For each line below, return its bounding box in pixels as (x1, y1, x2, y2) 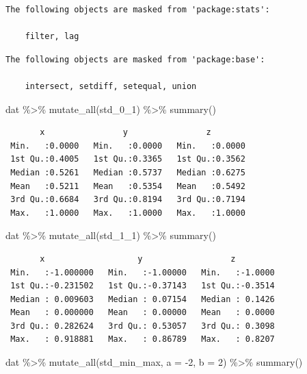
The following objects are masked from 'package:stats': (5, 5, 270, 14)
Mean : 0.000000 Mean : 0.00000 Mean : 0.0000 (10, 308, 275, 318)
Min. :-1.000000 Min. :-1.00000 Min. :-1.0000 (10, 267, 275, 277)
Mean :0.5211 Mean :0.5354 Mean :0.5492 (10, 181, 245, 191)
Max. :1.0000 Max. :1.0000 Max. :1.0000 (10, 208, 245, 218)
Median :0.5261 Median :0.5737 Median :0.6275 (10, 167, 245, 177)
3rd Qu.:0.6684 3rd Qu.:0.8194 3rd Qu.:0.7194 (10, 195, 245, 205)
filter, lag (25, 32, 79, 42)
